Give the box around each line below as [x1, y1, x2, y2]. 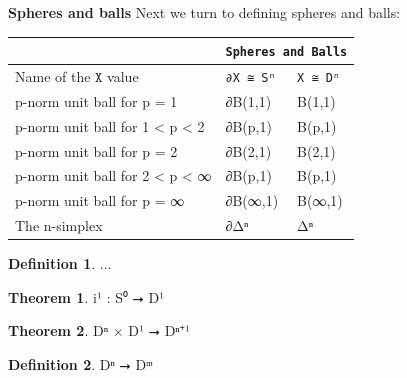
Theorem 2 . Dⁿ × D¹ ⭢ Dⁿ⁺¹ [8, 320, 190, 341]
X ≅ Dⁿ [297, 71, 341, 85]
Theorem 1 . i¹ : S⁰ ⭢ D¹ [8, 286, 165, 307]
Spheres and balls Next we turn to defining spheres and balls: [8, 2, 401, 22]
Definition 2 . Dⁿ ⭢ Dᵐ [8, 354, 153, 374]
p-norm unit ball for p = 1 [15, 90, 178, 111]
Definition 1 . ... [8, 253, 112, 274]
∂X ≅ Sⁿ [225, 71, 276, 85]
